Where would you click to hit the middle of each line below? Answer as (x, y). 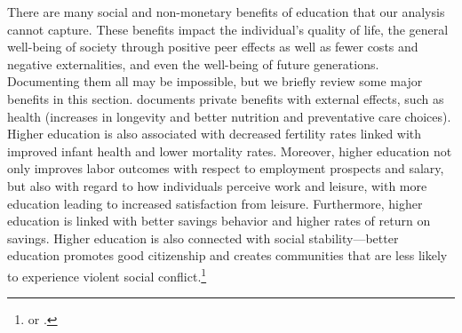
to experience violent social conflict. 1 (107, 274)
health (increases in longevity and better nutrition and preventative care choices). (229, 116)
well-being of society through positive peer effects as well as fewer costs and (213, 47)
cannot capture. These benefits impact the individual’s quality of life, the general (228, 29)
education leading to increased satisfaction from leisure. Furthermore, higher (215, 203)
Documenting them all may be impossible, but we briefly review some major (215, 81)
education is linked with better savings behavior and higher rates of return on (219, 221)
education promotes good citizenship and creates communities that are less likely (227, 255)
